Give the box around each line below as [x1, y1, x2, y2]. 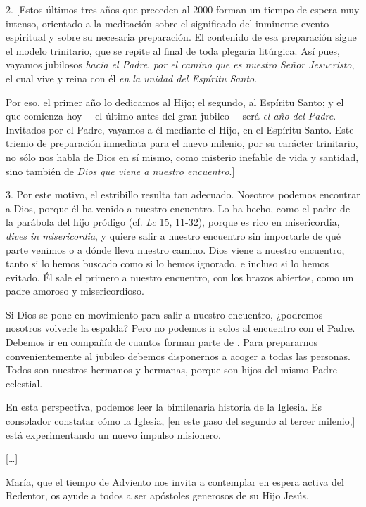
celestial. [6, 376, 43, 390]
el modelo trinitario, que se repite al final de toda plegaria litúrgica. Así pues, [6, 43, 340, 58]
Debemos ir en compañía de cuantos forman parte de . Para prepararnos [6, 335, 318, 349]
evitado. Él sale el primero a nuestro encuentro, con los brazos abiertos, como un [6, 269, 354, 284]
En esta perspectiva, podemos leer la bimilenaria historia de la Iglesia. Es [6, 399, 322, 414]
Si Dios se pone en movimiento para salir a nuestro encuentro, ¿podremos [6, 307, 323, 321]
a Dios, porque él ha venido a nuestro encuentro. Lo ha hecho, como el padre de [6, 200, 351, 215]
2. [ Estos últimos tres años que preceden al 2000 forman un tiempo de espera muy [6, 2, 360, 16]
